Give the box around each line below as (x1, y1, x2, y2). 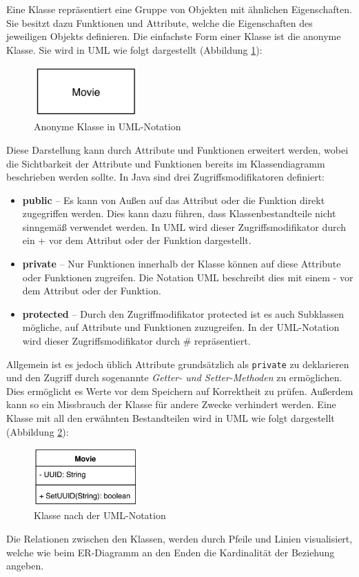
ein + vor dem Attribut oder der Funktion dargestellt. (22, 233, 252, 247)
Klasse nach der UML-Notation (34, 508, 166, 523)
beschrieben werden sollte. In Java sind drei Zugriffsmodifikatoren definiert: (6, 170, 325, 184)
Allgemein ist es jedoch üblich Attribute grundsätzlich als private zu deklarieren (6, 356, 349, 371)
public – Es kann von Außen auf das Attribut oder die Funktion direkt (22, 192, 325, 207)
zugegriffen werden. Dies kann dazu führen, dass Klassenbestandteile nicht (22, 206, 336, 221)
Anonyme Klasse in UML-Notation (34, 119, 181, 134)
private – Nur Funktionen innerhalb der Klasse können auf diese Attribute (22, 256, 341, 271)
